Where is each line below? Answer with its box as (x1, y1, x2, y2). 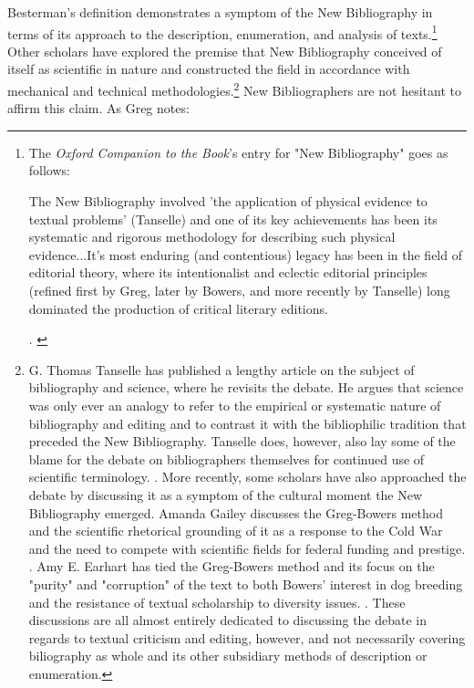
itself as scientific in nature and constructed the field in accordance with (7, 59, 410, 78)
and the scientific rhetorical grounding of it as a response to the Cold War (28, 521, 443, 540)
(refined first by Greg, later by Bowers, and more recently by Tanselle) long (28, 281, 450, 300)
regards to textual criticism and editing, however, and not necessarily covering (28, 628, 466, 647)
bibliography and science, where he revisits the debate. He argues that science (28, 378, 464, 397)
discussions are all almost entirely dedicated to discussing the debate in (28, 610, 428, 630)
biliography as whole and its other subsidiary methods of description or (28, 646, 428, 665)
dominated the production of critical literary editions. (28, 298, 328, 318)
